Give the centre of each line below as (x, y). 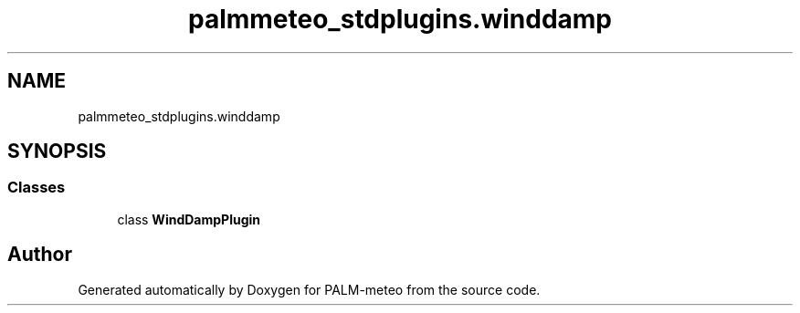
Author (40, 255)
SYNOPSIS (57, 151)
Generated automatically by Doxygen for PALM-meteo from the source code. (309, 289)
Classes (37, 188)
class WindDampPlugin (189, 219)
